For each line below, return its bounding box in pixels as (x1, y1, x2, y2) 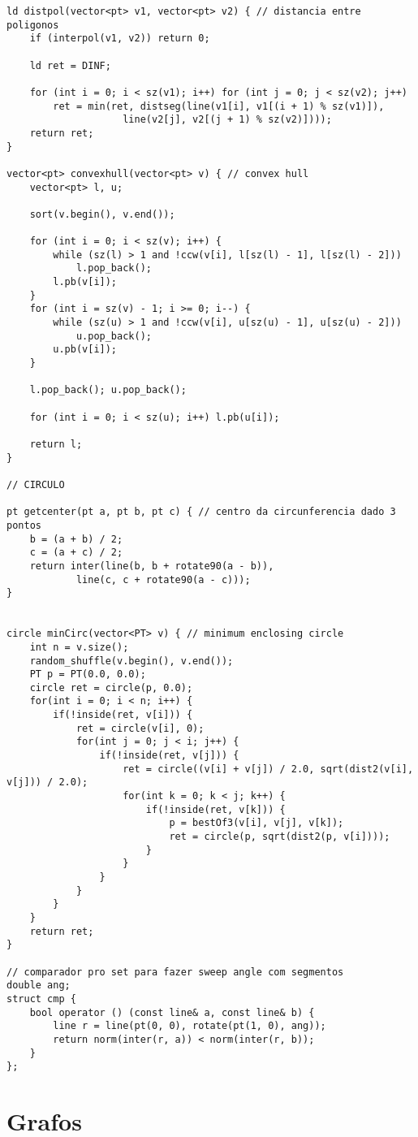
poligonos (6, 19, 59, 31)
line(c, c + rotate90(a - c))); (75, 573, 251, 586)
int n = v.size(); (29, 641, 129, 653)
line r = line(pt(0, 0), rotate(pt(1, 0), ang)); (53, 1020, 326, 1032)
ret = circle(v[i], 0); (75, 722, 205, 734)
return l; (29, 439, 83, 450)
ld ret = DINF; (29, 59, 111, 71)
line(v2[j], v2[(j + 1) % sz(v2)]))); (123, 114, 332, 126)
